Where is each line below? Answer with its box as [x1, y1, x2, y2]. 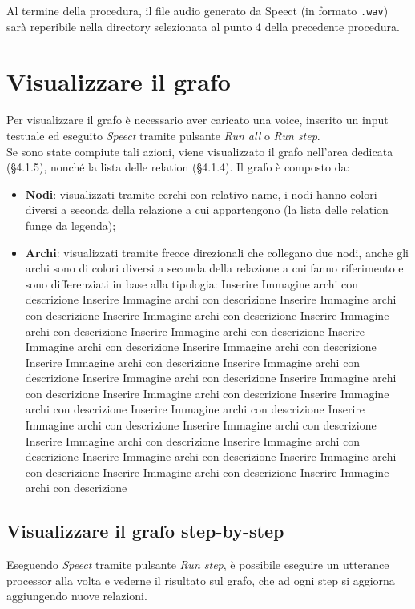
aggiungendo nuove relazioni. [6, 587, 147, 604]
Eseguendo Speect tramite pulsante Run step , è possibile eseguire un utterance [6, 556, 389, 573]
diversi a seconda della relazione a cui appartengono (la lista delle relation [25, 201, 389, 218]
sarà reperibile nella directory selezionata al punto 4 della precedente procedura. [6, 18, 400, 34]
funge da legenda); [25, 216, 116, 233]
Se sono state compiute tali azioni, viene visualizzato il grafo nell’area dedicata [6, 143, 393, 159]
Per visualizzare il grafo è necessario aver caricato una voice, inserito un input [6, 111, 389, 128]
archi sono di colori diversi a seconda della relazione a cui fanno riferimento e [25, 260, 404, 276]
